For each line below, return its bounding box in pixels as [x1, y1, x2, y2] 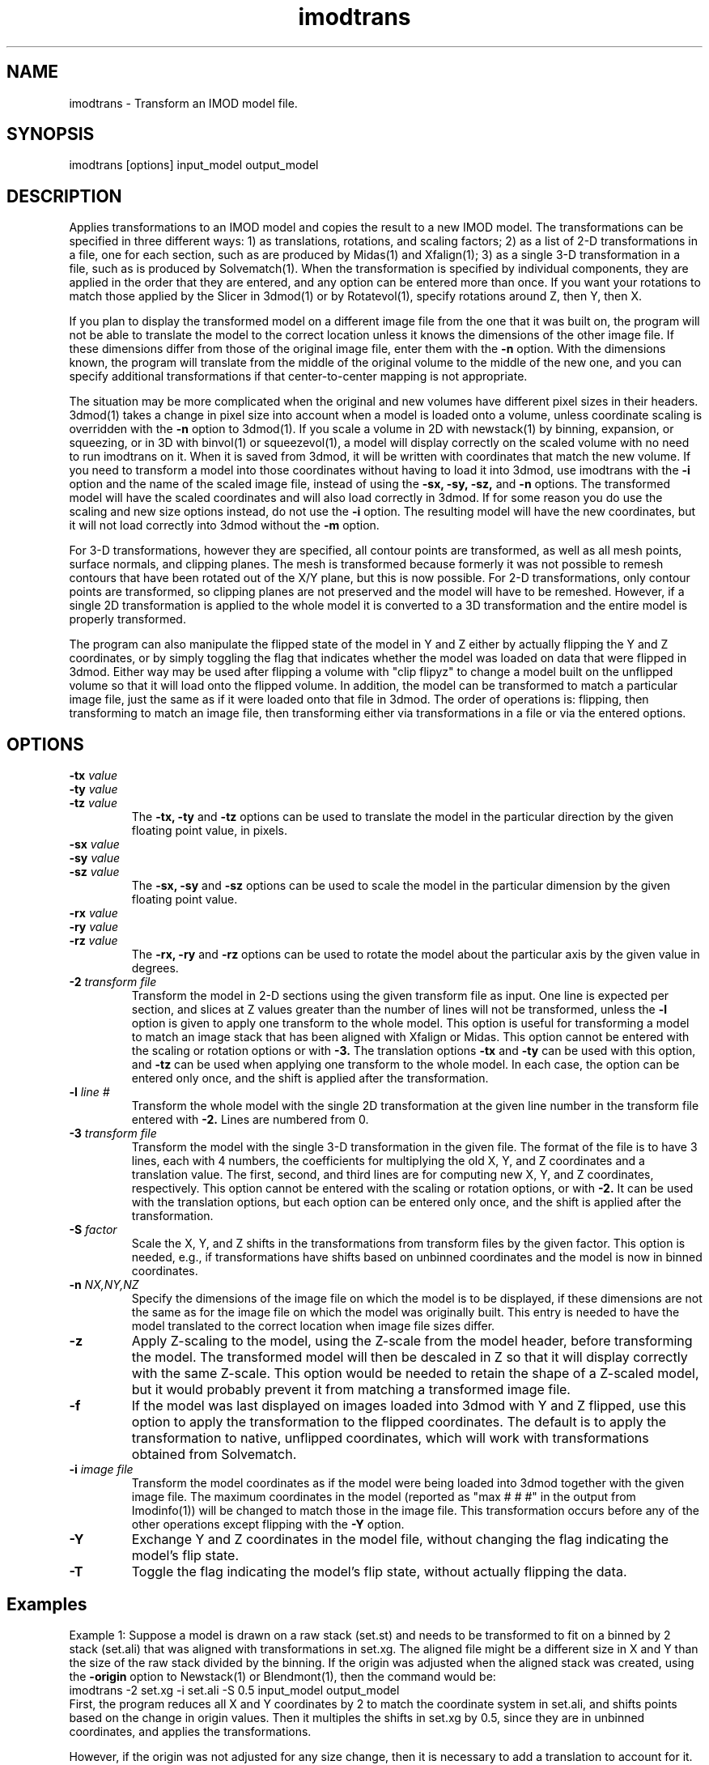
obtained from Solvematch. [131, 1446, 297, 1463]
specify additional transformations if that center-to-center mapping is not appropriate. [69, 369, 528, 384]
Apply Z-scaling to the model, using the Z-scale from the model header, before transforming [131, 1333, 693, 1350]
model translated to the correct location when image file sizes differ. [131, 1319, 495, 1333]
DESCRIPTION [6, 185, 122, 206]
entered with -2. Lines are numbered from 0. [131, 1112, 369, 1127]
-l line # [69, 1085, 110, 1099]
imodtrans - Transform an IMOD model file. [69, 96, 298, 110]
